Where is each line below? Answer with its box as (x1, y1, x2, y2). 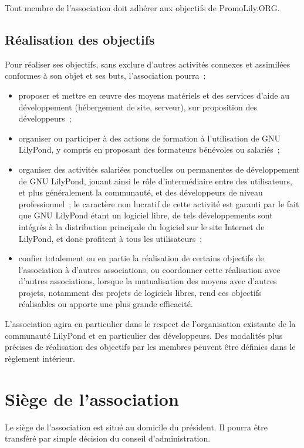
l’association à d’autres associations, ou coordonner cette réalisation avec (18, 263, 281, 275)
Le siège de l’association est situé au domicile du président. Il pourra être (5, 420, 268, 433)
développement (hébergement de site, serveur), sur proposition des (18, 100, 257, 113)
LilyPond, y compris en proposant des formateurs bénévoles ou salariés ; (18, 143, 280, 156)
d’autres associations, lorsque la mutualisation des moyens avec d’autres (18, 275, 277, 287)
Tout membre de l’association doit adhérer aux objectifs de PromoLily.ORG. (5, 2, 280, 14)
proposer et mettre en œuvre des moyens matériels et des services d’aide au (18, 89, 289, 101)
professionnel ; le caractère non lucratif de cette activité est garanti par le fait (18, 197, 299, 210)
